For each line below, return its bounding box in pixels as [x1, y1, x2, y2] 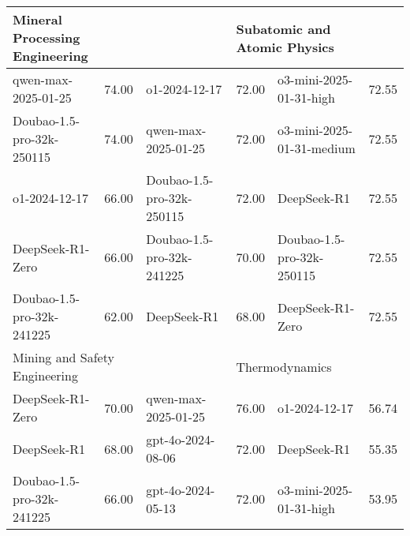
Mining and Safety [13, 348, 114, 366]
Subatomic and [236, 19, 331, 38]
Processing [13, 28, 80, 47]
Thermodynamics [236, 357, 332, 376]
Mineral [13, 10, 62, 28]
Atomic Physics [236, 37, 334, 56]
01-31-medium [278, 138, 356, 157]
